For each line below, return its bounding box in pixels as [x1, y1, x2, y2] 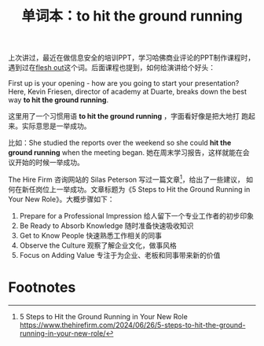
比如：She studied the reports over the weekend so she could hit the [8, 138, 232, 148]
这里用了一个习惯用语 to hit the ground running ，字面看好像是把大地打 [8, 112, 240, 121]
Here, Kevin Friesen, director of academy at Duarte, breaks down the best [8, 87, 247, 97]
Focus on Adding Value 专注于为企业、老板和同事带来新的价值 [19, 250, 221, 259]
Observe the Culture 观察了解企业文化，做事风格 [19, 241, 177, 250]
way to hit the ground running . [8, 95, 108, 105]
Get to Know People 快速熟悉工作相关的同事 [19, 230, 163, 240]
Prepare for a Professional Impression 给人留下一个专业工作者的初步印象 [19, 211, 254, 220]
